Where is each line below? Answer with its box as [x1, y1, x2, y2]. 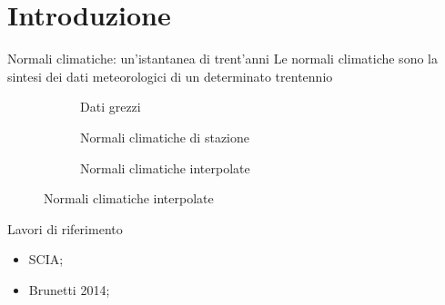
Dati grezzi [80, 97, 141, 116]
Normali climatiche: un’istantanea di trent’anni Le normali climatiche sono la [7, 49, 438, 68]
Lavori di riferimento [7, 219, 123, 238]
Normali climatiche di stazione [80, 127, 249, 146]
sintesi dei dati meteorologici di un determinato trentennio [7, 66, 333, 85]
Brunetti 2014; [28, 280, 110, 299]
